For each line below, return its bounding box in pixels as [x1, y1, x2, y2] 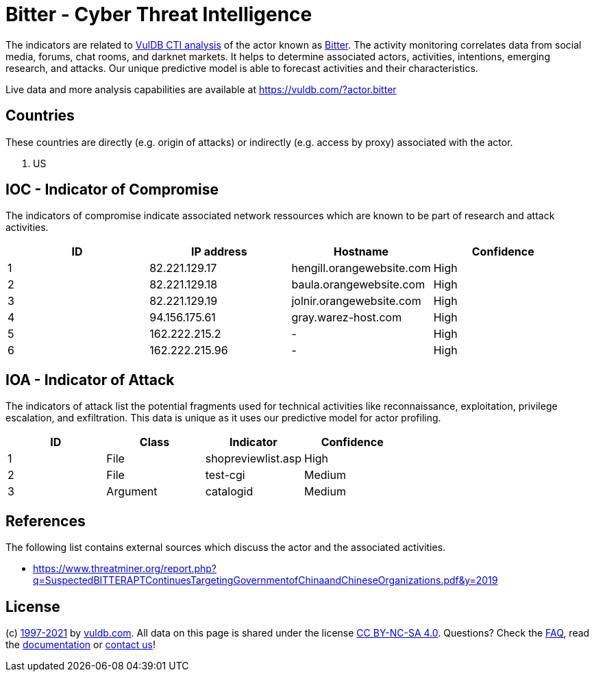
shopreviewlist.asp [205, 452, 302, 466]
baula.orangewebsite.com [291, 278, 425, 292]
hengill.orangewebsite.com [291, 261, 431, 275]
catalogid [205, 484, 253, 499]
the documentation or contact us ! [5, 638, 156, 650]
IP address [190, 245, 247, 259]
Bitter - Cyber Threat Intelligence [5, 3, 312, 26]
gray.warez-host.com [291, 310, 402, 325]
